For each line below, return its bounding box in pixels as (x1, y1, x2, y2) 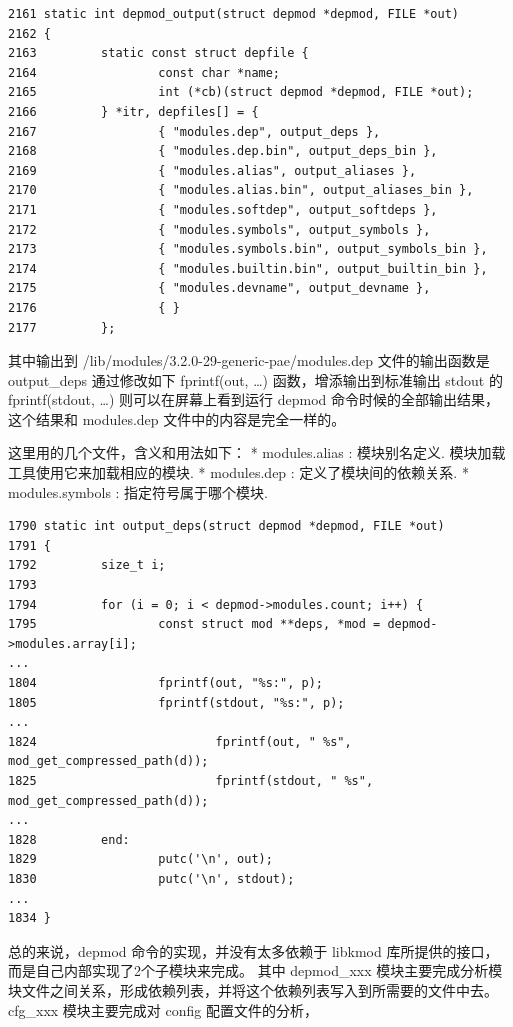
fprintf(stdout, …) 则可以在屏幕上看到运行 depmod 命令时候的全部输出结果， (8, 389, 499, 410)
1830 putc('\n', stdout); (8, 871, 295, 886)
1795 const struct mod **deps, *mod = (8, 617, 381, 632)
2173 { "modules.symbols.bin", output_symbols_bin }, (8, 242, 488, 257)
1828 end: (8, 832, 130, 847)
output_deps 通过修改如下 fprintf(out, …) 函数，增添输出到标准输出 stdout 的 (8, 369, 503, 390)
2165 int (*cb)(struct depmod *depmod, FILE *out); (8, 85, 474, 100)
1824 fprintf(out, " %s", (8, 734, 352, 749)
